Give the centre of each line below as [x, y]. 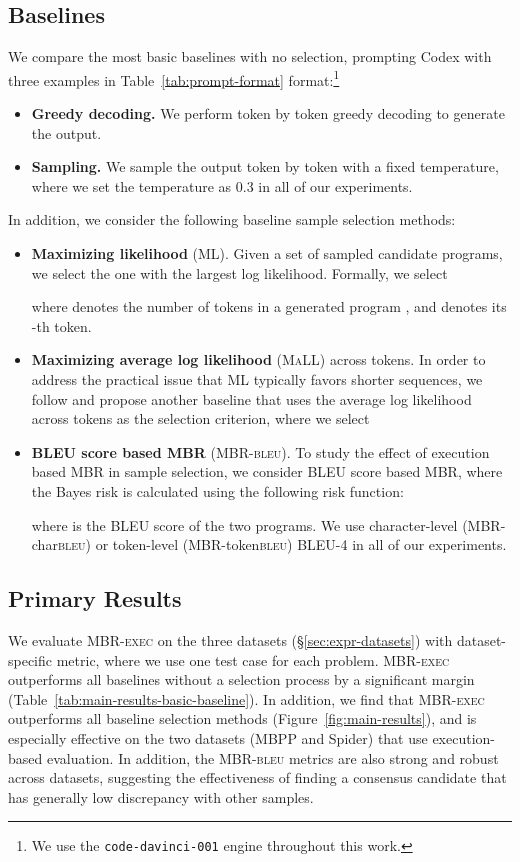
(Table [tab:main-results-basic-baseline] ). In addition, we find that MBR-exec [246, 698]
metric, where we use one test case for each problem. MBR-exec [253, 659]
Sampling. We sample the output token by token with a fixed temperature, [265, 166]
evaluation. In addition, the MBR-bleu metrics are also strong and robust [272, 757]
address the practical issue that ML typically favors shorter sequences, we [257, 378]
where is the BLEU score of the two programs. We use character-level [244, 524]
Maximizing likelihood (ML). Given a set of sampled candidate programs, [267, 253]
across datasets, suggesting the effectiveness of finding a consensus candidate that [257, 777]
